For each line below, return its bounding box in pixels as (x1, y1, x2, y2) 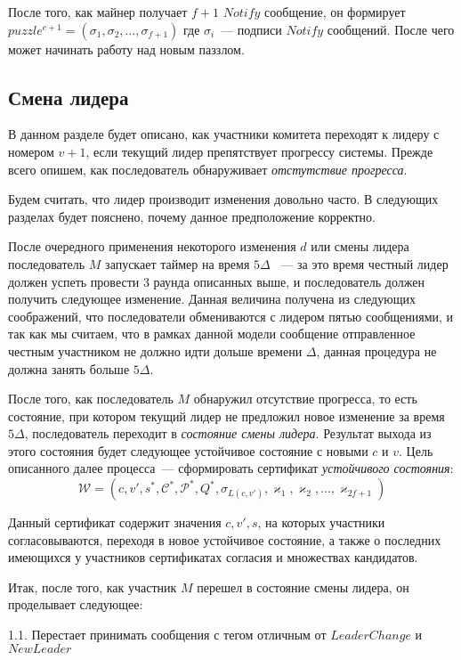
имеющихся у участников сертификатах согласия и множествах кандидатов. (8, 548, 418, 566)
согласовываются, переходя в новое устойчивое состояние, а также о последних (8, 530, 441, 549)
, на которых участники (257, 513, 385, 532)
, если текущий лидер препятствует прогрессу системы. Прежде (85, 142, 433, 160)
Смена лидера (8, 83, 129, 110)
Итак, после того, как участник (8, 577, 177, 596)
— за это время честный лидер (280, 254, 449, 273)
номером (8, 142, 54, 160)
